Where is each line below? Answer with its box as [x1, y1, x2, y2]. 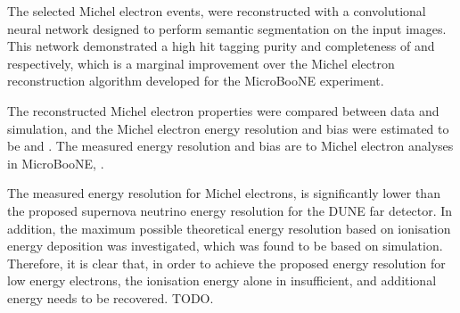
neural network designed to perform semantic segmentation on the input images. [7, 19, 447, 37]
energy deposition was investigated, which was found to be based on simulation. [7, 236, 443, 255]
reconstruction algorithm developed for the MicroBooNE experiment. [7, 71, 384, 90]
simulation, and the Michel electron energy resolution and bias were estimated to [7, 119, 449, 137]
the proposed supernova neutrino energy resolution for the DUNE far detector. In [7, 201, 453, 219]
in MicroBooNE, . [7, 153, 104, 172]
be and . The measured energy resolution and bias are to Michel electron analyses [7, 136, 454, 155]
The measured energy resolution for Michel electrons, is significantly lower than [7, 184, 440, 202]
